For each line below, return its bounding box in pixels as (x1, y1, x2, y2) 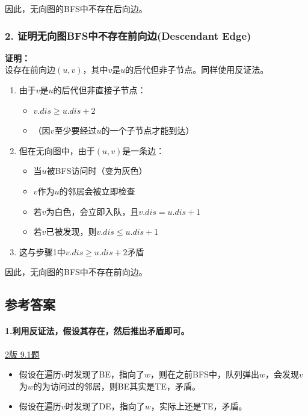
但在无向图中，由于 (19, 144, 95, 157)
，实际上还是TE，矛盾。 (150, 400, 247, 412)
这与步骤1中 (19, 245, 66, 258)
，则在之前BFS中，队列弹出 (150, 368, 259, 380)
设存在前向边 (5, 63, 55, 76)
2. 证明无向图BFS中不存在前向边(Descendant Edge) (5, 28, 251, 43)
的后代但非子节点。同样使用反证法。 (125, 63, 269, 76)
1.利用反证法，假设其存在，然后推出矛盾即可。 (5, 324, 189, 337)
